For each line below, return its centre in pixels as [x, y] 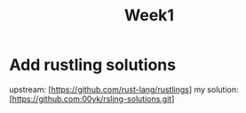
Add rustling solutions [92, 65]
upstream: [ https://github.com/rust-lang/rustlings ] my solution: [124, 89]
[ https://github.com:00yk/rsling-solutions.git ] [92, 99]
